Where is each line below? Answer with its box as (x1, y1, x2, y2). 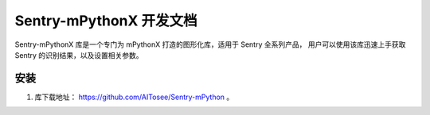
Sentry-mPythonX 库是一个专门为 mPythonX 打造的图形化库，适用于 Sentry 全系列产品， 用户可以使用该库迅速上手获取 (14, 40, 406, 49)
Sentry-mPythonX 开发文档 (14, 12, 198, 29)
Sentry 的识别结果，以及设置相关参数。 (14, 50, 143, 59)
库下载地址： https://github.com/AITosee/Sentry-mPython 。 (34, 92, 234, 102)
